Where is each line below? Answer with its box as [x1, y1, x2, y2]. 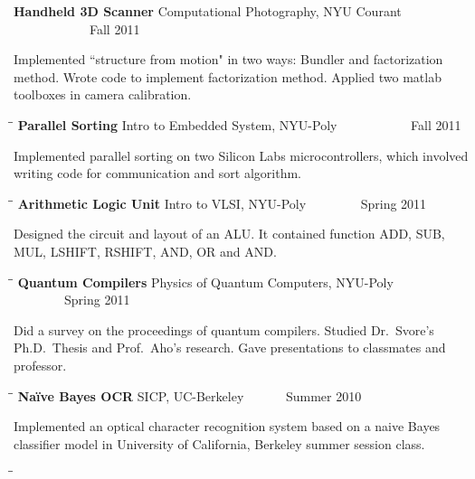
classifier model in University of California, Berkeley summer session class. [14, 434, 425, 453]
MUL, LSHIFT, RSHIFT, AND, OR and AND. [14, 241, 277, 260]
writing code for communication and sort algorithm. [14, 164, 301, 183]
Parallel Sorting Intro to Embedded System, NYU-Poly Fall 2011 [17, 115, 461, 134]
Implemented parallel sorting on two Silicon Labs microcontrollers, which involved [14, 146, 469, 164]
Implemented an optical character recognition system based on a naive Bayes [14, 417, 441, 436]
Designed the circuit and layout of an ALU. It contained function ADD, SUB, [14, 224, 445, 243]
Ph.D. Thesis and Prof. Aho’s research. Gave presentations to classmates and [14, 338, 446, 357]
